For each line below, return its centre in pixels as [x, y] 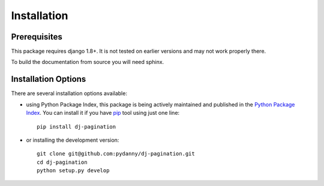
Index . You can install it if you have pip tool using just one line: [103, 113]
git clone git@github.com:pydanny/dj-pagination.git [116, 154]
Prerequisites [37, 37]
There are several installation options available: [69, 93]
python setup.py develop [73, 171]
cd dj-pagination [62, 162]
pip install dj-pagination [76, 126]
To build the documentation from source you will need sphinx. [88, 62]
